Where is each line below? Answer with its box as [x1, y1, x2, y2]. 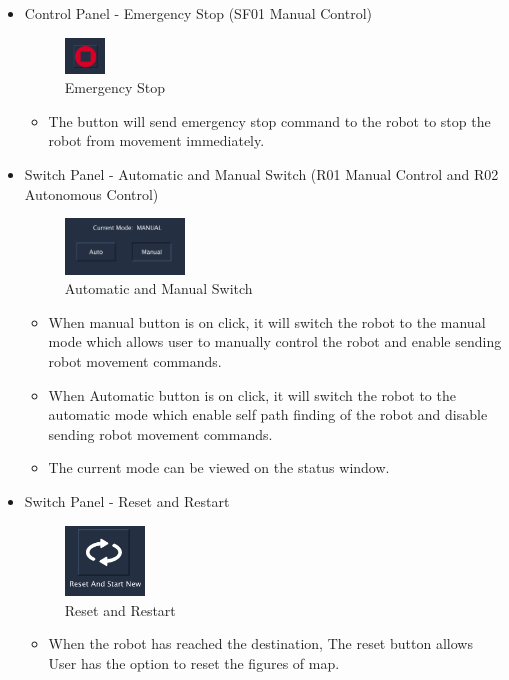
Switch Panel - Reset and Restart [24, 490, 230, 511]
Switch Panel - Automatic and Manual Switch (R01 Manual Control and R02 [24, 163, 499, 184]
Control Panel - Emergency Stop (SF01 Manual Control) [24, 3, 373, 23]
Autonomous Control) [24, 183, 159, 204]
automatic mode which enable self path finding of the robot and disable [48, 404, 488, 425]
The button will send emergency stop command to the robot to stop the [48, 110, 491, 131]
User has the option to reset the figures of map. [48, 652, 340, 673]
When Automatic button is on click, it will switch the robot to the [48, 384, 456, 405]
